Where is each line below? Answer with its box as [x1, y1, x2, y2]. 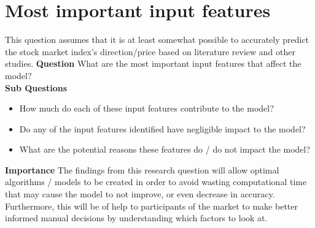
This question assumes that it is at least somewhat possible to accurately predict [5, 33, 309, 46]
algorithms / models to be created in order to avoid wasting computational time [5, 175, 307, 188]
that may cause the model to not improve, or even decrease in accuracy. [5, 188, 275, 200]
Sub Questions [5, 81, 68, 94]
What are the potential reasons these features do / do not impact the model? [19, 143, 311, 156]
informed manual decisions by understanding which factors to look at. [5, 211, 268, 224]
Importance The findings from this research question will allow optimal [5, 163, 279, 176]
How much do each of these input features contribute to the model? [19, 102, 274, 115]
